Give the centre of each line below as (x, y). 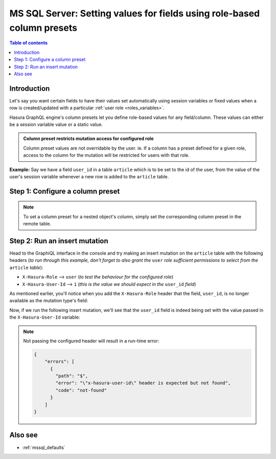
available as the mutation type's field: (49, 301)
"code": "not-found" (81, 390)
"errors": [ (60, 362)
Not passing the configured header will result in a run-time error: (91, 341)
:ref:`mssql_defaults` (44, 447)
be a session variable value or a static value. (56, 124)
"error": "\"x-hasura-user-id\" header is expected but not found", (143, 383)
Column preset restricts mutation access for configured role (88, 139)
